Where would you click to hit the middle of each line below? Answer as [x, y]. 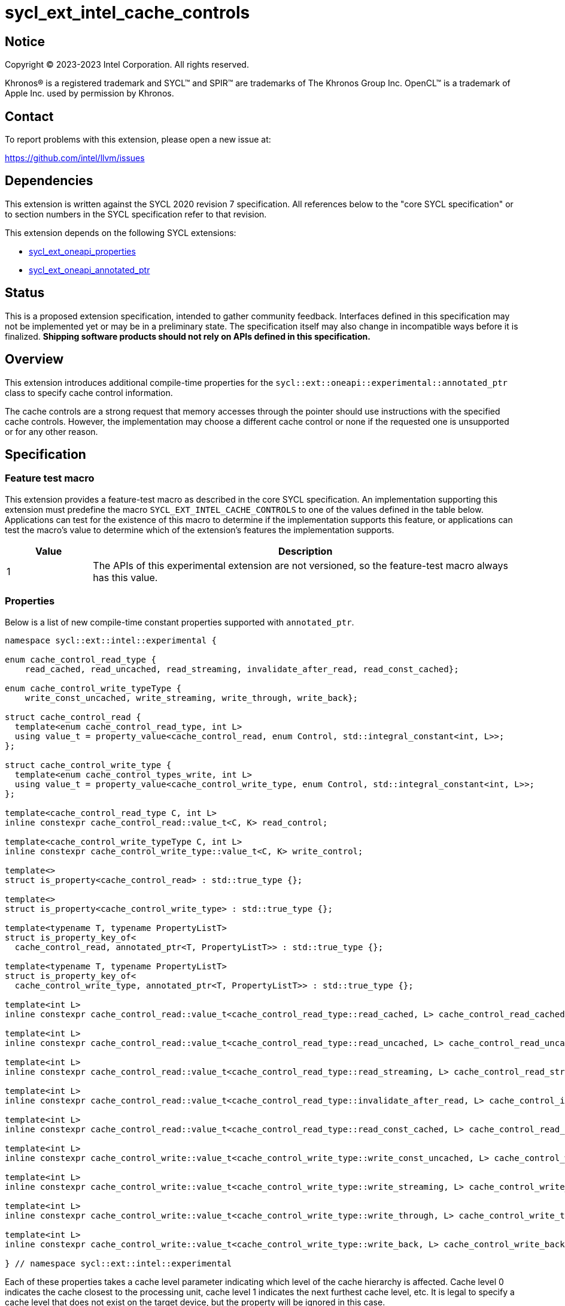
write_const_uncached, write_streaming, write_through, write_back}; [192, 698]
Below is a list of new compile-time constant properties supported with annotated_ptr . [180, 622]
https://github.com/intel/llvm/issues [75, 158]
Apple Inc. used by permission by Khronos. [89, 93]
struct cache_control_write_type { [88, 765]
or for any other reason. [51, 431]
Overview [34, 359]
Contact [29, 116]
